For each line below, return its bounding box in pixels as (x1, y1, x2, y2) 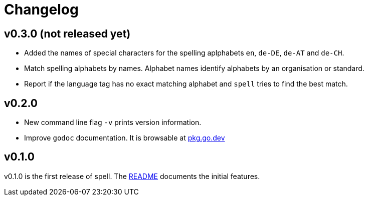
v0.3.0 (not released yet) (4, 27, 131, 40)
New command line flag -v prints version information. (24, 118, 202, 127)
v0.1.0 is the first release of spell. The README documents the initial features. (4, 171, 260, 180)
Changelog (4, 1, 79, 18)
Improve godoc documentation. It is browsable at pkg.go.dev (24, 133, 225, 142)
